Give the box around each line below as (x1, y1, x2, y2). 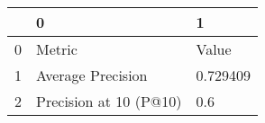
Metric (36, 39, 78, 59)
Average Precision (36, 65, 148, 85)
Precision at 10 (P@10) (36, 91, 182, 111)
